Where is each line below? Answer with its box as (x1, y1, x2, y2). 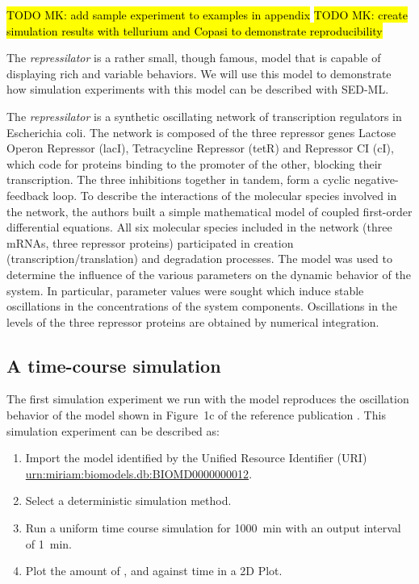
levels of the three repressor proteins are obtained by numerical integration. (6, 313, 379, 330)
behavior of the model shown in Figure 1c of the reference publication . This (6, 407, 386, 423)
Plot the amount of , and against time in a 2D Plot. (25, 562, 283, 579)
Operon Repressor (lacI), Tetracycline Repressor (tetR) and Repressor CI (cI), (6, 140, 394, 156)
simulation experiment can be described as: (6, 422, 220, 439)
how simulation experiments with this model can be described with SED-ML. (6, 81, 389, 98)
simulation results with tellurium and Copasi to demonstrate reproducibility (6, 22, 383, 39)
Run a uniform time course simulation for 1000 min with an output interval (25, 519, 401, 536)
